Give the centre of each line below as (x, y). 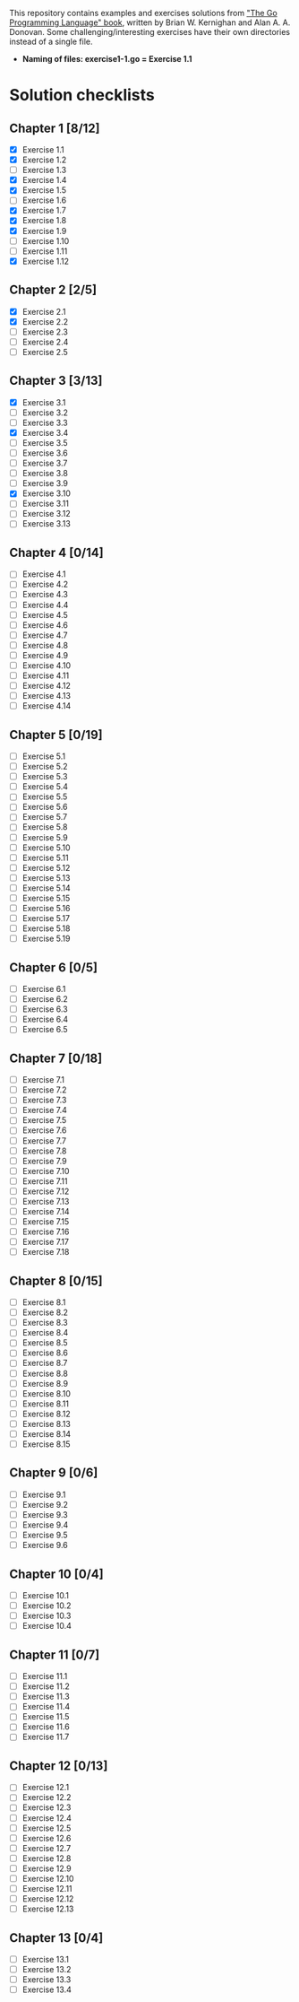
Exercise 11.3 (46, 1697)
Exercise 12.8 (47, 1858)
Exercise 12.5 (47, 1828)
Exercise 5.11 (45, 857)
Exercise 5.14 (47, 888)
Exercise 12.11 (47, 1888)
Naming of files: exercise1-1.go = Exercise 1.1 (107, 59)
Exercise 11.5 (46, 1717)
